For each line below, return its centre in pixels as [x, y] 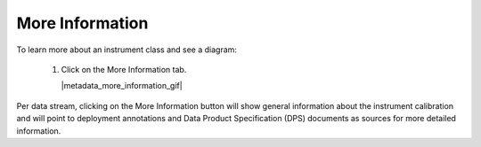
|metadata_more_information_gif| [122, 86]
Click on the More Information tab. [124, 69]
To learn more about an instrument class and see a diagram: [127, 50]
